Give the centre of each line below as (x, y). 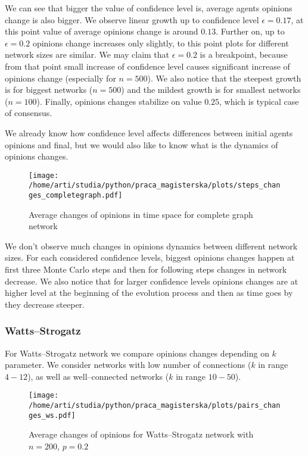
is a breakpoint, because (244, 54)
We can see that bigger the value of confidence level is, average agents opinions (149, 8)
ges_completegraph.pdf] (76, 196)
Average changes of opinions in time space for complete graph (141, 214)
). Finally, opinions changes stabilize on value (119, 101)
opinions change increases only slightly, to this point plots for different (161, 43)
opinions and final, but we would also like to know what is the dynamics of (141, 144)
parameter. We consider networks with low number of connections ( (128, 365)
